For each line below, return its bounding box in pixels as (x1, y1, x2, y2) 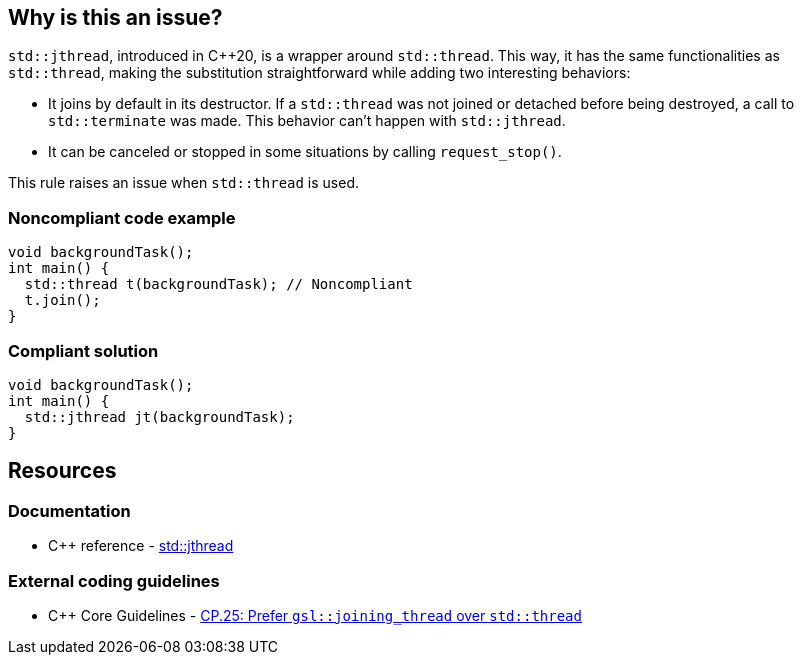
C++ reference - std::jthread (48, 537, 234, 555)
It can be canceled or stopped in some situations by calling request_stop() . (48, 143, 562, 161)
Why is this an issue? (8, 5, 223, 30)
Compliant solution (8, 340, 159, 361)
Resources (8, 458, 117, 484)
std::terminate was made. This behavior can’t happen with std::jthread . (48, 112, 566, 130)
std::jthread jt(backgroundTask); (24, 408, 295, 425)
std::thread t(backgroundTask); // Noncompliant (24, 276, 413, 293)
